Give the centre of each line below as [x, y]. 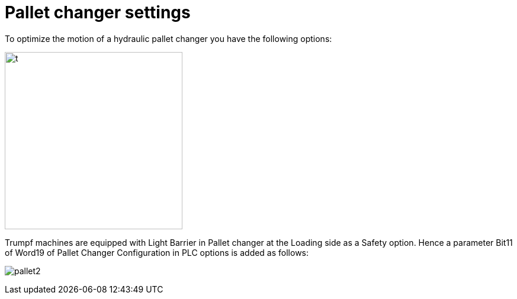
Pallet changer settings [98, 12]
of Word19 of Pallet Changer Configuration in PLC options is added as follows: [157, 252]
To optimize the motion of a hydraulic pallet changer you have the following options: [168, 38]
